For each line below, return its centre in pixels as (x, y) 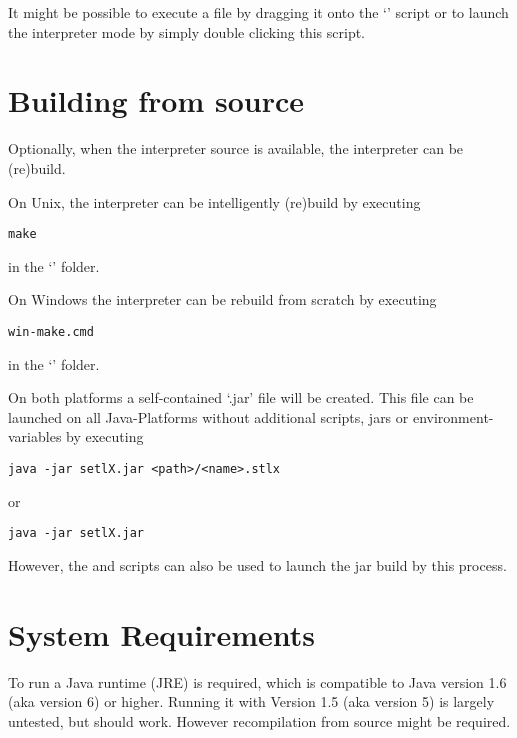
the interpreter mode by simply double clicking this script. (187, 31)
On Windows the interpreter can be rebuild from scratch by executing (222, 299)
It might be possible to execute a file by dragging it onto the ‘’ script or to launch (258, 12)
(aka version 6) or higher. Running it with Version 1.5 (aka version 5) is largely (251, 701)
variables (35, 436)
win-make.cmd (51, 331)
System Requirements (161, 633)
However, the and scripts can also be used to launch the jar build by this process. (257, 564)
